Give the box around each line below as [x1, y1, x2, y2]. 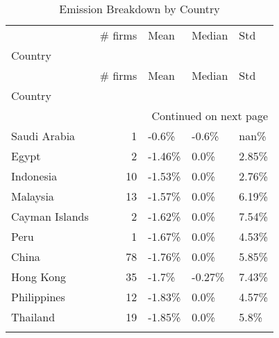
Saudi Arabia [11, 128, 76, 144]
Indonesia [11, 168, 58, 184]
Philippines [11, 289, 65, 305]
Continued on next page [151, 108, 269, 124]
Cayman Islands [11, 208, 89, 224]
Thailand [11, 309, 56, 325]
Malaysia [11, 188, 54, 204]
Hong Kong [11, 269, 67, 285]
